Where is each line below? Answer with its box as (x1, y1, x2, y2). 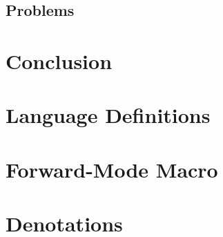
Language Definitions (6, 101, 211, 129)
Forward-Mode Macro (6, 155, 218, 183)
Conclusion (6, 46, 113, 75)
